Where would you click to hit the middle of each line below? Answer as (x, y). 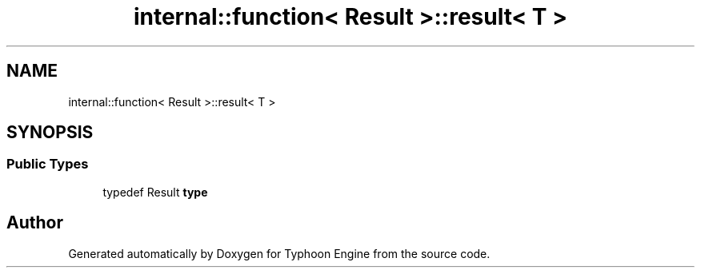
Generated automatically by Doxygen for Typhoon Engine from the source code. (279, 253)
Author (35, 223)
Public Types (48, 164)
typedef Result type (155, 192)
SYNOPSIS (50, 133)
